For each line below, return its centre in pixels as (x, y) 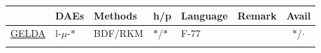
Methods (115, 15)
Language (204, 15)
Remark (257, 15)
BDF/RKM (119, 33)
